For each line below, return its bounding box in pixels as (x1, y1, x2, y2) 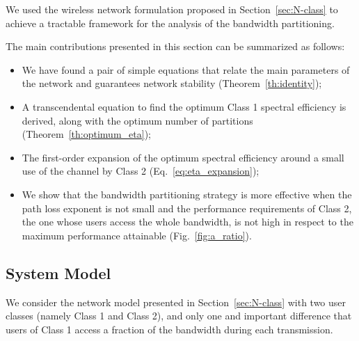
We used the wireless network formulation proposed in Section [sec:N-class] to (6, 2, 338, 16)
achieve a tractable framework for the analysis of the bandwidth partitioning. (6, 15, 335, 30)
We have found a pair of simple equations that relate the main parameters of (22, 62, 350, 77)
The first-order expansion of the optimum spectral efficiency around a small (22, 150, 344, 164)
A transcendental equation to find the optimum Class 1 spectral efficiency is (22, 99, 346, 113)
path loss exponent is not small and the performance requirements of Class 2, (22, 200, 352, 215)
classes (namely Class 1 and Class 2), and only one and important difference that (6, 308, 352, 323)
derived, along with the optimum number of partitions (22, 113, 253, 127)
